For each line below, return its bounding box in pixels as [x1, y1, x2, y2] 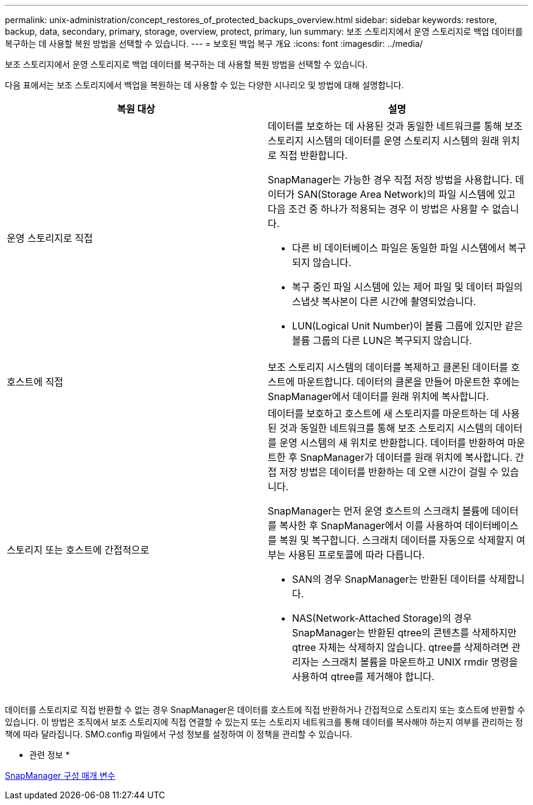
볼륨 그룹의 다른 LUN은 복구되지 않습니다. [292, 334, 472, 346]
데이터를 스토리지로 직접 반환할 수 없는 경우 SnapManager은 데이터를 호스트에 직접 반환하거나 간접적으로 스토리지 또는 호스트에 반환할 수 [5, 705, 525, 715]
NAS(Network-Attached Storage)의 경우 [292, 612, 472, 624]
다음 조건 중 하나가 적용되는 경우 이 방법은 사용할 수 [268, 203, 490, 215]
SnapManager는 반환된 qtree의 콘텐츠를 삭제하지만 [292, 627, 517, 639]
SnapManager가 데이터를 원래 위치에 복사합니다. [300, 451, 513, 463]
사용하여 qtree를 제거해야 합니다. [292, 670, 435, 683]
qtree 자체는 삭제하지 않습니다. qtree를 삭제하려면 [292, 641, 509, 653]
